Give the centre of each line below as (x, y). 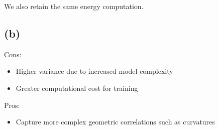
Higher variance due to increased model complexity (94, 71)
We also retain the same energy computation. (74, 6)
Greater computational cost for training (77, 88)
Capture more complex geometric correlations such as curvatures (115, 122)
